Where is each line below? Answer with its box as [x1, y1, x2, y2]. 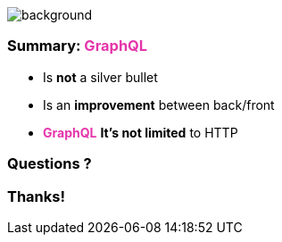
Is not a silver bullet [43, 69, 158, 85]
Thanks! [7, 187, 65, 205]
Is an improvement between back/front [43, 96, 275, 113]
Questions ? [7, 154, 92, 173]
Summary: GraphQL [7, 37, 148, 55]
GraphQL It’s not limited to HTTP [43, 124, 238, 140]
